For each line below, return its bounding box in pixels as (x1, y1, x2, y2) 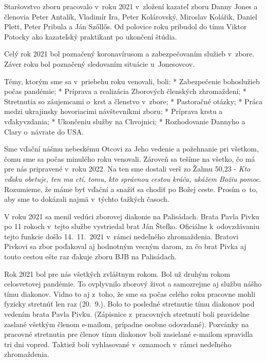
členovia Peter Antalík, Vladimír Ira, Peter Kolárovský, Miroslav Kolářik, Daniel (4, 11, 257, 22)
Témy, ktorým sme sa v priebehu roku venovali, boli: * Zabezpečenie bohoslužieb (4, 75, 260, 86)
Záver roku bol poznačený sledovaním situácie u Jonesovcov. (4, 58, 195, 69)
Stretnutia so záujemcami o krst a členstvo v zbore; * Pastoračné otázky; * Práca (4, 96, 263, 106)
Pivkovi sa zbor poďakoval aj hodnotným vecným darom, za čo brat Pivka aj (4, 241, 246, 252)
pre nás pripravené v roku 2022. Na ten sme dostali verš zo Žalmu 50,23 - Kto (4, 163, 251, 174)
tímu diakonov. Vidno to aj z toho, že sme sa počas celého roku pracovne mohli (4, 288, 256, 299)
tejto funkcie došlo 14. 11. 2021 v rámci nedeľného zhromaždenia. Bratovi (4, 231, 239, 241)
